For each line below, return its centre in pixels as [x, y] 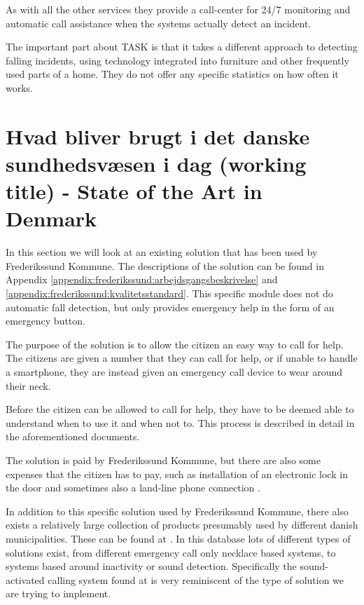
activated [25, 579]
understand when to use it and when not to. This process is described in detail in [180, 422]
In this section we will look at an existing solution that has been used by [162, 252]
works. [20, 87]
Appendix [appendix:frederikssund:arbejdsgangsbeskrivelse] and [142, 279]
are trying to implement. [58, 593]
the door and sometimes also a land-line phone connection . [133, 488]
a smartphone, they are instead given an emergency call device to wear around [174, 372]
